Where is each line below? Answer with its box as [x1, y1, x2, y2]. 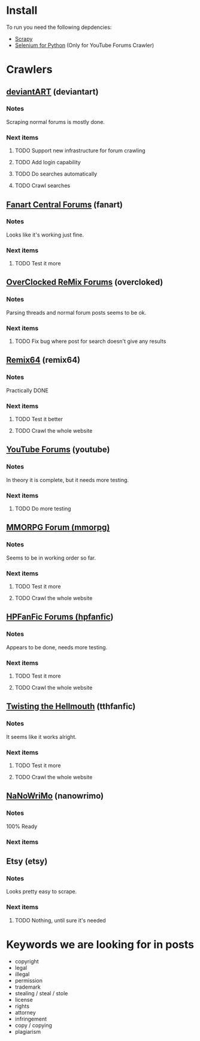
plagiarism [14, 1028, 41, 1035]
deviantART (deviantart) [6, 87, 99, 97]
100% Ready [6, 823, 38, 830]
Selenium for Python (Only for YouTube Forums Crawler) [14, 42, 154, 49]
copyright [14, 957, 39, 965]
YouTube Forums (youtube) [6, 445, 110, 455]
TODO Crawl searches [14, 182, 71, 190]
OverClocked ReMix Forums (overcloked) [6, 277, 163, 288]
